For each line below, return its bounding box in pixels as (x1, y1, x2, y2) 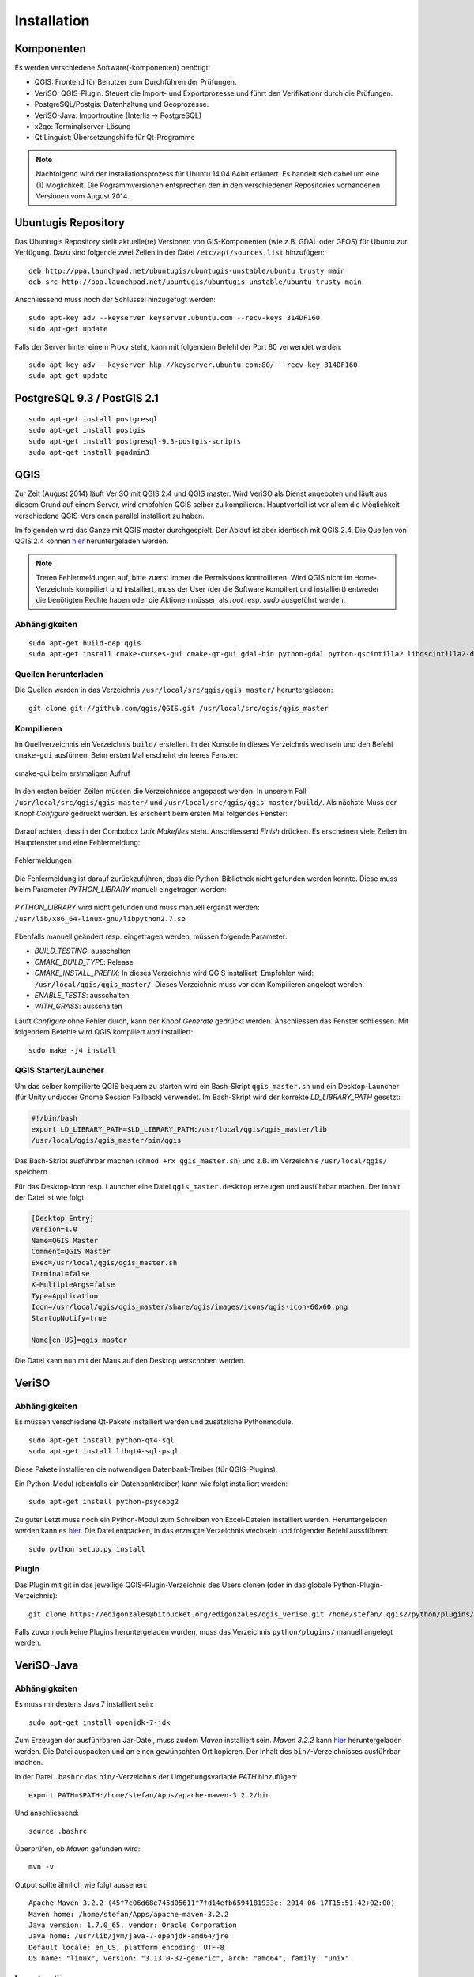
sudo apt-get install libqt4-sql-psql (28, 1447, 179, 1456)
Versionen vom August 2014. (36, 191, 130, 201)
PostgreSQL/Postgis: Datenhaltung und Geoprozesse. (34, 100, 209, 109)
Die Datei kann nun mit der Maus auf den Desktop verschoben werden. (14, 1356, 246, 1366)
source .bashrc (28, 1827, 88, 1835)
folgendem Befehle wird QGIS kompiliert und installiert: (14, 1027, 194, 1037)
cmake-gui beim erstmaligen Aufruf (14, 768, 130, 778)
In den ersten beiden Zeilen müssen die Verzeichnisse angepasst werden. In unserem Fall (14, 787, 307, 796)
